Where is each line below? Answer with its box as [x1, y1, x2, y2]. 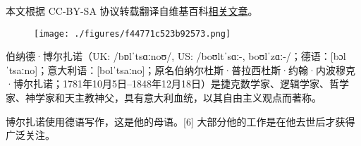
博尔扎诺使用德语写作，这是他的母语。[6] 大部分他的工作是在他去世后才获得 [6, 114, 355, 128]
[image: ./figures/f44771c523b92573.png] [34, 28, 231, 39]
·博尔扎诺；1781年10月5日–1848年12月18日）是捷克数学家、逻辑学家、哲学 [6, 76, 349, 91]
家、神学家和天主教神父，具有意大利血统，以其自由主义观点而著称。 [6, 90, 322, 105]
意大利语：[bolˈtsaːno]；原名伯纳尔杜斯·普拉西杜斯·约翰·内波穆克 [47, 62, 356, 77]
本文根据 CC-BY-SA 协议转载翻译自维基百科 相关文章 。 [6, 4, 258, 18]
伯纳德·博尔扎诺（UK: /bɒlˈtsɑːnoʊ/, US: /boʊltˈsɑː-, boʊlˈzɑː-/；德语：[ [6, 49, 334, 63]
